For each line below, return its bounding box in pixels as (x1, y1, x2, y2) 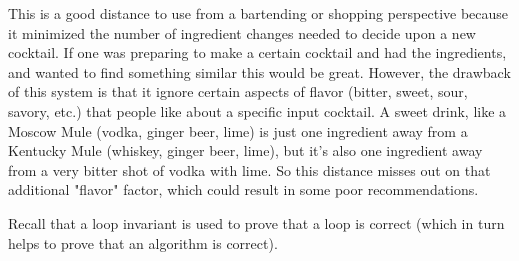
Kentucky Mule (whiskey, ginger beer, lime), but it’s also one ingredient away (8, 140, 483, 161)
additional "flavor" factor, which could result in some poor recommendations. (8, 179, 479, 200)
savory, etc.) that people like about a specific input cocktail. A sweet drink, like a (8, 100, 507, 121)
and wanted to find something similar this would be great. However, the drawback (8, 61, 511, 82)
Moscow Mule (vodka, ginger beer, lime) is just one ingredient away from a (8, 120, 468, 141)
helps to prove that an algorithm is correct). (8, 232, 278, 253)
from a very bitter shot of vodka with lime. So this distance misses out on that (8, 159, 491, 180)
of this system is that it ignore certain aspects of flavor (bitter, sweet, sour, (8, 81, 468, 102)
